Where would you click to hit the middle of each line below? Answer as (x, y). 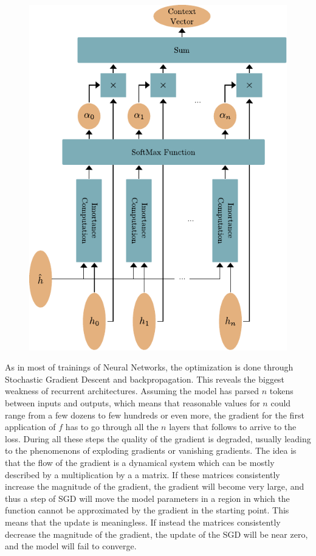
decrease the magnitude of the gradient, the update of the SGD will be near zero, (156, 534)
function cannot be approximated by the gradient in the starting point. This (147, 510)
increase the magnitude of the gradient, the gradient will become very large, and (155, 486)
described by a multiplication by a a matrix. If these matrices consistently (143, 474)
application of (30, 427)
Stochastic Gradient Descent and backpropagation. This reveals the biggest (145, 379)
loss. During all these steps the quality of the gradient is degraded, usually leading (158, 438)
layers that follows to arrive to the (233, 427)
